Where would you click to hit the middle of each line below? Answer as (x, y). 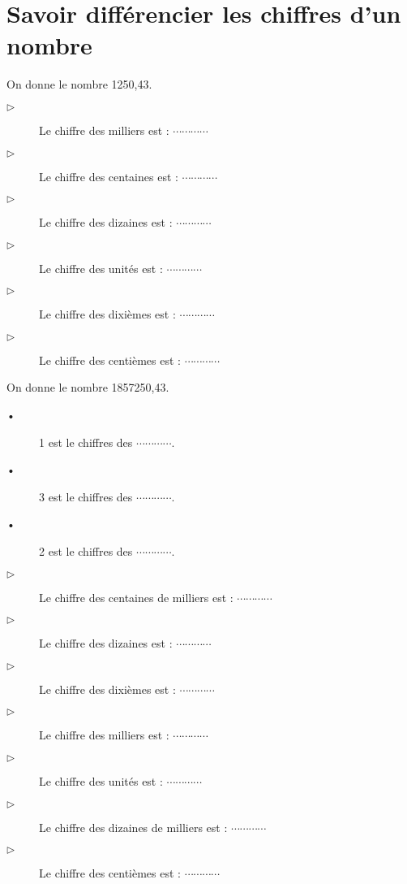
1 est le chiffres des (86, 442)
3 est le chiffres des (86, 496)
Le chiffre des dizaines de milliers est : (133, 827)
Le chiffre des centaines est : (109, 176)
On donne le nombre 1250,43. (79, 84)
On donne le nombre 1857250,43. (88, 387)
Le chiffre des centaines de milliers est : (136, 597)
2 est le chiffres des (86, 551)
